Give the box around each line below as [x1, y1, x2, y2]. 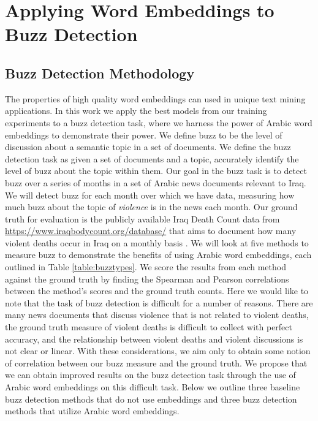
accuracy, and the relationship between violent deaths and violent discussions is [5, 332, 303, 345]
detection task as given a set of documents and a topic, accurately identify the [5, 152, 299, 165]
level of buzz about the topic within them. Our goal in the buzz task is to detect [5, 164, 307, 177]
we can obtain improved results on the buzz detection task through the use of [5, 368, 296, 381]
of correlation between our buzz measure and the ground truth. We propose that [5, 356, 308, 369]
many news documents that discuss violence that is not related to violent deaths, [5, 308, 309, 321]
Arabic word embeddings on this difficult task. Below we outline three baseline [5, 381, 300, 393]
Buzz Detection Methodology [5, 63, 195, 82]
